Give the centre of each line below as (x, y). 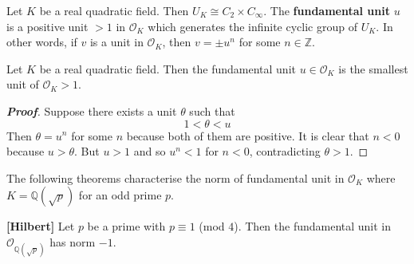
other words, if (42, 42)
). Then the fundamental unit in (313, 226)
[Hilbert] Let (41, 226)
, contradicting (285, 151)
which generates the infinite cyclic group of (252, 26)
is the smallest (373, 68)
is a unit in (116, 42)
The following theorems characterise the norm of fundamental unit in (175, 177)
